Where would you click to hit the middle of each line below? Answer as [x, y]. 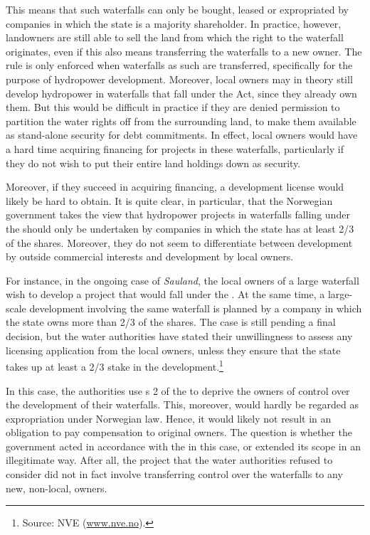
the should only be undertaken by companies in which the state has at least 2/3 [180, 228]
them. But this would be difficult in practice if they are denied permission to [173, 107]
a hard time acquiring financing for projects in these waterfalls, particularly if [175, 148]
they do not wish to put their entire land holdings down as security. [153, 163]
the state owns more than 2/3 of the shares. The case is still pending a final [171, 322]
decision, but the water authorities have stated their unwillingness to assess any [179, 336]
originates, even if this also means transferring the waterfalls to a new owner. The [184, 51]
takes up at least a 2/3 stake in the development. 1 [115, 365]
